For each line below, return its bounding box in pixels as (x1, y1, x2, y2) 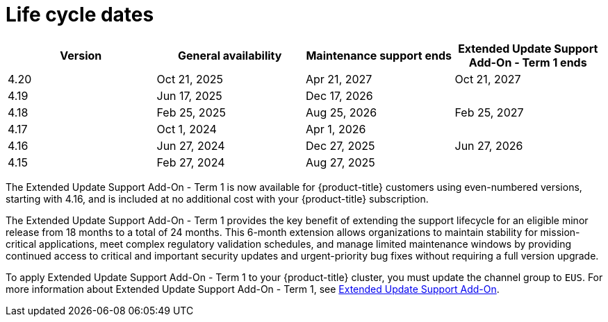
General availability (178, 48, 282, 62)
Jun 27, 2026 (454, 138, 523, 153)
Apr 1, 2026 (306, 121, 366, 136)
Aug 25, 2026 (306, 105, 377, 119)
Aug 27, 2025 (306, 155, 375, 169)
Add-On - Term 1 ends (468, 55, 587, 69)
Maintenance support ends (306, 48, 452, 62)
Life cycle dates (6, 3, 154, 26)
